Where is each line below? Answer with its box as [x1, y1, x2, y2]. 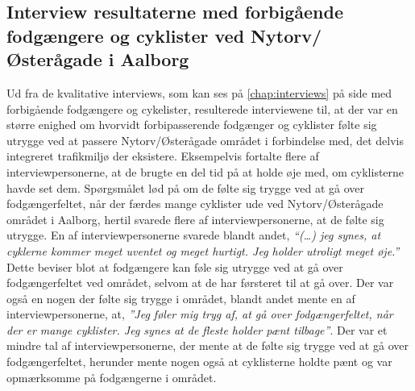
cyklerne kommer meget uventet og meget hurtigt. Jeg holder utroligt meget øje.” [6, 242, 400, 259]
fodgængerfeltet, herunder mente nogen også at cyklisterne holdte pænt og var [6, 353, 392, 370]
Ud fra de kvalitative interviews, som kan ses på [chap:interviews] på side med [6, 84, 392, 101]
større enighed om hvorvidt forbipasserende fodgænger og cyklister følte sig [6, 116, 377, 133]
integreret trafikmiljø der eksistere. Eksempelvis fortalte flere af [6, 148, 319, 164]
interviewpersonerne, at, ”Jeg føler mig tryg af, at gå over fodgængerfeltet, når [6, 306, 393, 322]
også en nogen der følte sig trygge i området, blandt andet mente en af [6, 289, 355, 306]
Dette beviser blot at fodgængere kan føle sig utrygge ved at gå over [6, 258, 343, 275]
